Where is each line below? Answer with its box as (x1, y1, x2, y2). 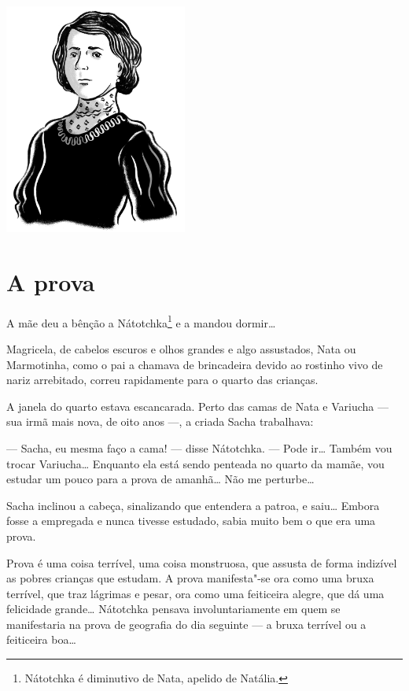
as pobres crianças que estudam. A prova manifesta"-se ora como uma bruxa (6, 570, 374, 586)
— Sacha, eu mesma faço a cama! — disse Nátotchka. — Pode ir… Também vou (6, 439, 392, 456)
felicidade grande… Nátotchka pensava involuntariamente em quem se (6, 600, 341, 617)
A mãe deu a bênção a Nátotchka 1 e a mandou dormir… (6, 312, 276, 331)
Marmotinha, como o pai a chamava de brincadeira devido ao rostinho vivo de (6, 356, 383, 372)
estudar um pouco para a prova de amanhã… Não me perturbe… (6, 471, 315, 487)
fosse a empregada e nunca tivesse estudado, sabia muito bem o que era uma (6, 512, 376, 529)
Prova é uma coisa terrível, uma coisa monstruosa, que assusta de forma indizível (6, 554, 397, 571)
